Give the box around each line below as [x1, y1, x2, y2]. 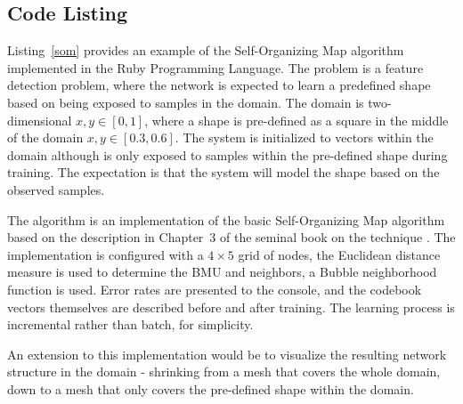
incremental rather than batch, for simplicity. [7, 315, 254, 334]
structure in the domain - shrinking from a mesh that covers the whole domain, [7, 362, 441, 381]
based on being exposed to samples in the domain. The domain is [7, 93, 364, 111]
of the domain [7, 128, 84, 147]
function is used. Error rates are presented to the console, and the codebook [7, 279, 422, 298]
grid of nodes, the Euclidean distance [238, 245, 441, 263]
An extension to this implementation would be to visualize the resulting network [7, 344, 447, 363]
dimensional [7, 110, 72, 129]
